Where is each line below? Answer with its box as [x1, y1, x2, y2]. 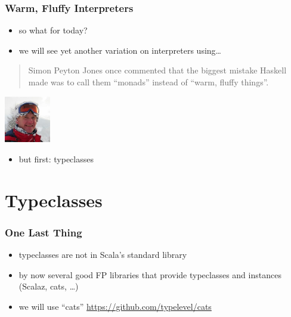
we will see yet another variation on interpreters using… [18, 44, 221, 56]
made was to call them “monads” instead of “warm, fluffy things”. [28, 76, 269, 88]
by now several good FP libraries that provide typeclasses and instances [18, 268, 281, 281]
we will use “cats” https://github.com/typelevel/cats [18, 300, 212, 312]
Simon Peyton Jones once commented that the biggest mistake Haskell [28, 64, 287, 76]
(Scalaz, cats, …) [18, 280, 79, 293]
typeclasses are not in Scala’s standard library [18, 248, 187, 260]
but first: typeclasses [18, 152, 94, 165]
